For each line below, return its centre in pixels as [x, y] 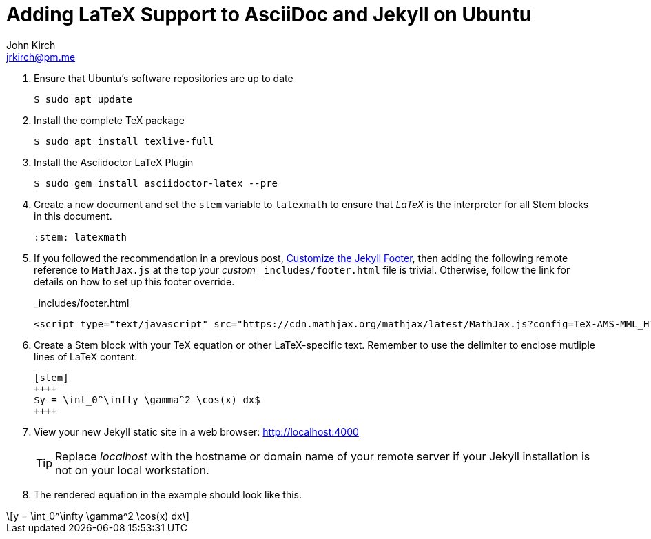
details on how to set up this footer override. [134, 281]
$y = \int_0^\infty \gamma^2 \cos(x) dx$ [147, 399]
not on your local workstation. [132, 470]
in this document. [73, 216]
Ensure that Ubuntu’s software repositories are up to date [164, 78]
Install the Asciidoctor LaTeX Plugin [114, 162]
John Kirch [31, 45]
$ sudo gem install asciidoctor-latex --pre [156, 183]
